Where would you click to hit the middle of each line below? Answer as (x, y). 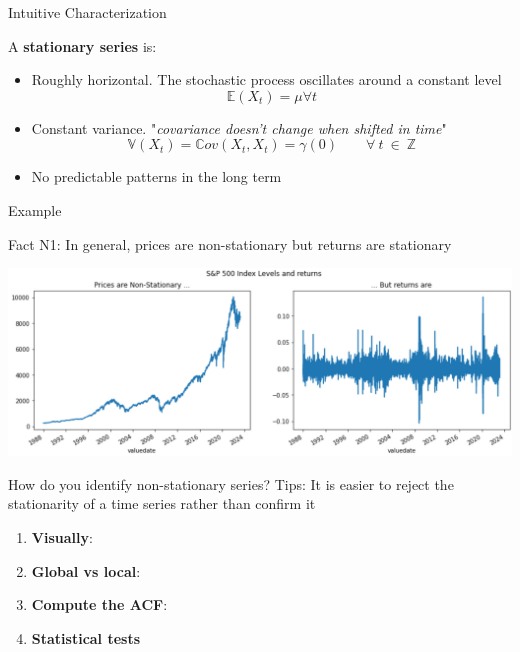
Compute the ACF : (99, 604)
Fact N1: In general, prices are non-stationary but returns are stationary (230, 243)
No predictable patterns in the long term (156, 176)
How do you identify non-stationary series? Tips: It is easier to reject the (231, 483)
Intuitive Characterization (87, 12)
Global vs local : (86, 570)
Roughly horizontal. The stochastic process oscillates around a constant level (266, 79)
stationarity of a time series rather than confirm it (162, 503)
